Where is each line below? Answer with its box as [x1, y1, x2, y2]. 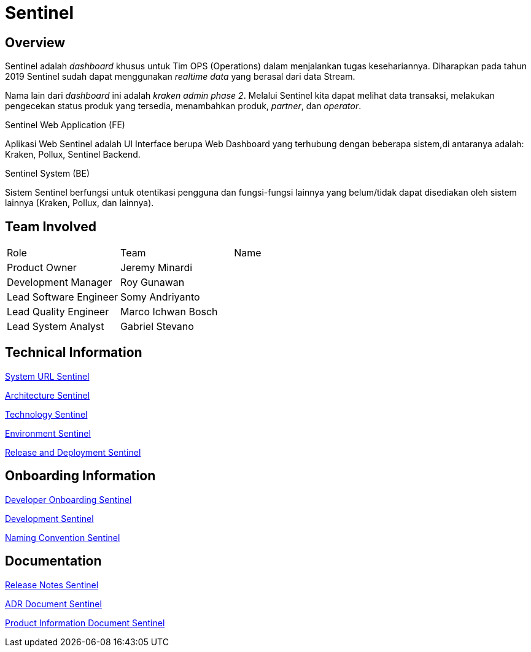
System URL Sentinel [5, 370, 90, 382]
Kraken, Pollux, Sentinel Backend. [5, 149, 141, 160]
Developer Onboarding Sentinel [5, 494, 132, 505]
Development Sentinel [5, 513, 94, 524]
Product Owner [7, 261, 77, 274]
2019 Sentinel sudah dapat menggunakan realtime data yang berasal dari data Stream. [5, 71, 355, 82]
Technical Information [5, 345, 142, 361]
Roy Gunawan [120, 276, 185, 289]
